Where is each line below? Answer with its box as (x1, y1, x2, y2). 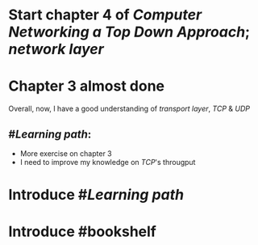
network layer (8, 40, 105, 58)
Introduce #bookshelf (8, 222, 157, 241)
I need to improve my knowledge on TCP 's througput (19, 157, 196, 167)
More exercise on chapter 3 (19, 148, 113, 158)
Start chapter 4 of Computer (8, 6, 202, 24)
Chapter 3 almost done (8, 77, 165, 95)
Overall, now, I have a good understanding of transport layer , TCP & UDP (8, 103, 250, 114)
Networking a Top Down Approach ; (8, 23, 251, 41)
